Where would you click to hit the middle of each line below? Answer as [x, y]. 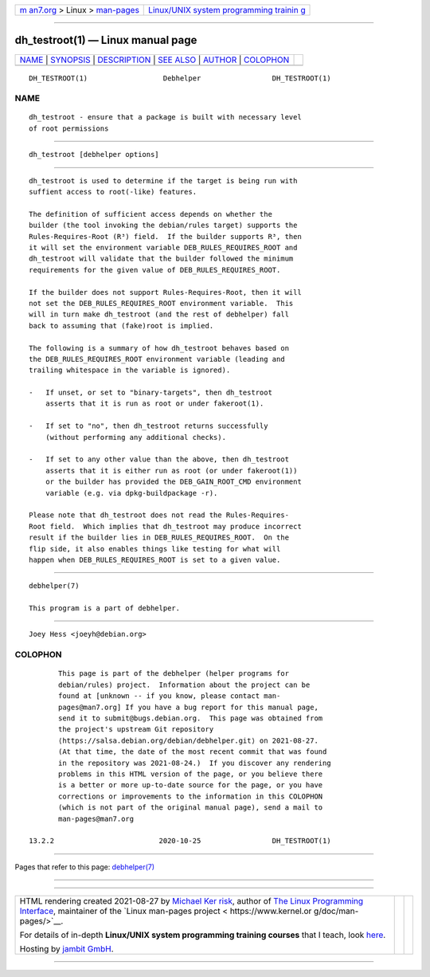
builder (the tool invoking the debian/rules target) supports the [163, 226]
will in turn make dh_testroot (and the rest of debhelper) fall [159, 314]
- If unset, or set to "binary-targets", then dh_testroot [150, 393]
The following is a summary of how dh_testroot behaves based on [159, 348]
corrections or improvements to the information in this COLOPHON [191, 796]
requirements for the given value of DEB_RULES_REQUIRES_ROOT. [155, 270]
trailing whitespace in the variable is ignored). [130, 370]
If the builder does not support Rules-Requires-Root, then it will [165, 292]
